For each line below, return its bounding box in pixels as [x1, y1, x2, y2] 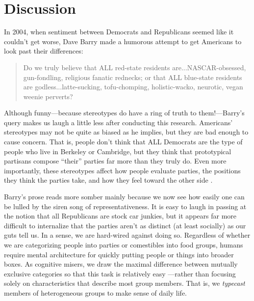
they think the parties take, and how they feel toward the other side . [4, 175, 213, 185]
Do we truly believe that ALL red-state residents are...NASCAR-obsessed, [23, 62, 246, 72]
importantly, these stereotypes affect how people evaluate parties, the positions [4, 165, 241, 175]
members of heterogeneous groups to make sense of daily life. [4, 287, 187, 298]
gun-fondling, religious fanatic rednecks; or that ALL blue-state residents [23, 72, 242, 82]
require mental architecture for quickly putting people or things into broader [4, 249, 234, 259]
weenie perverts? [23, 91, 73, 101]
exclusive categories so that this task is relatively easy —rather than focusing [4, 268, 236, 278]
